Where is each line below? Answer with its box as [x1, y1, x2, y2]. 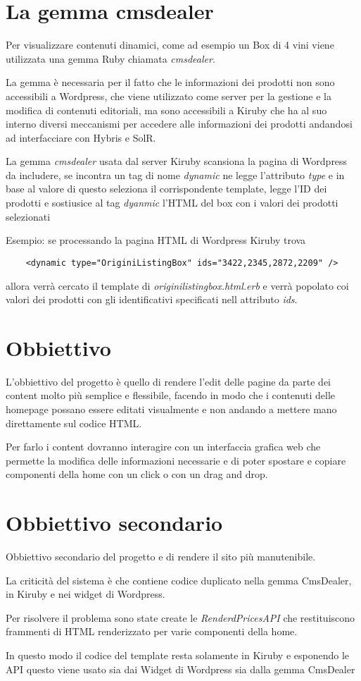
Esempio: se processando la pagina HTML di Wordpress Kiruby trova [6, 233, 306, 247]
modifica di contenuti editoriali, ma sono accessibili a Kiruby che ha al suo [6, 102, 327, 117]
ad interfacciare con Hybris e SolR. [6, 130, 156, 145]
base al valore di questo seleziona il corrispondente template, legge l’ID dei [6, 181, 327, 196]
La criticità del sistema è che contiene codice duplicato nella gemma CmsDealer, [6, 572, 352, 587]
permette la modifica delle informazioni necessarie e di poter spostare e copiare [6, 453, 346, 467]
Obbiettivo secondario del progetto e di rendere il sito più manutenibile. [6, 549, 316, 564]
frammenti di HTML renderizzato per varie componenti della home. [6, 624, 298, 639]
